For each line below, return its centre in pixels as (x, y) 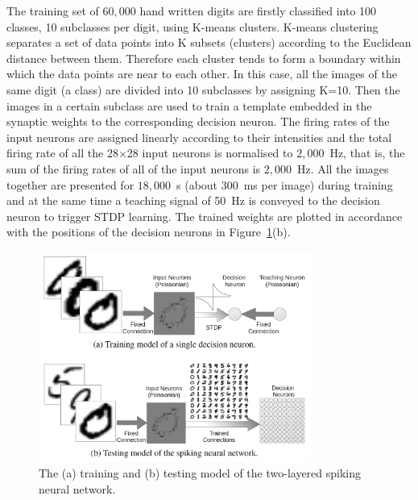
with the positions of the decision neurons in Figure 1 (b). (149, 232)
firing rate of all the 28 (62, 153)
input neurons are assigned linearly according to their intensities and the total (199, 137)
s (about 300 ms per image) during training (285, 184)
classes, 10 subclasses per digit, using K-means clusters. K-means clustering (192, 26)
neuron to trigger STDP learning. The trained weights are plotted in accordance (205, 216)
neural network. (77, 488)
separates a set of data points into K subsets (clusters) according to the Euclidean (209, 42)
